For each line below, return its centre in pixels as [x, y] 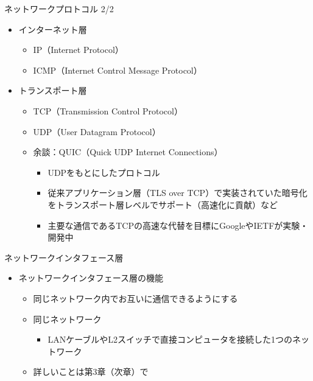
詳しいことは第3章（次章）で [91, 372]
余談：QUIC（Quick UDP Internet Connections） [128, 152]
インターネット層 [53, 29]
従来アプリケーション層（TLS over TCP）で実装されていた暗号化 [178, 193]
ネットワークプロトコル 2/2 [59, 9]
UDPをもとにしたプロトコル [104, 172]
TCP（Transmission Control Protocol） [108, 110]
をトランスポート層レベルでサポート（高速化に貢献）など [163, 204]
